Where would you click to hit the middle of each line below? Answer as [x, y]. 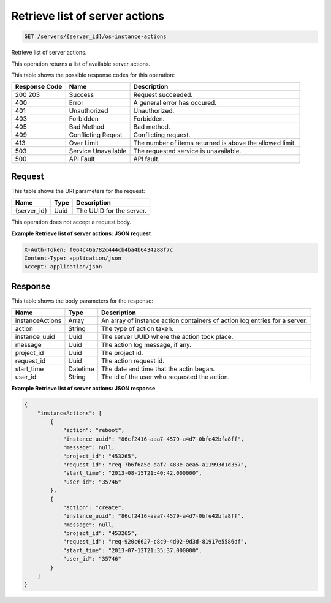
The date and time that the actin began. [158, 369]
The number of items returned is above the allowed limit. [215, 143]
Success [82, 95]
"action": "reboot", [94, 430]
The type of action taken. [138, 329]
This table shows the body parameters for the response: [82, 301]
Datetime [81, 369]
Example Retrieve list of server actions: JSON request [81, 233]
